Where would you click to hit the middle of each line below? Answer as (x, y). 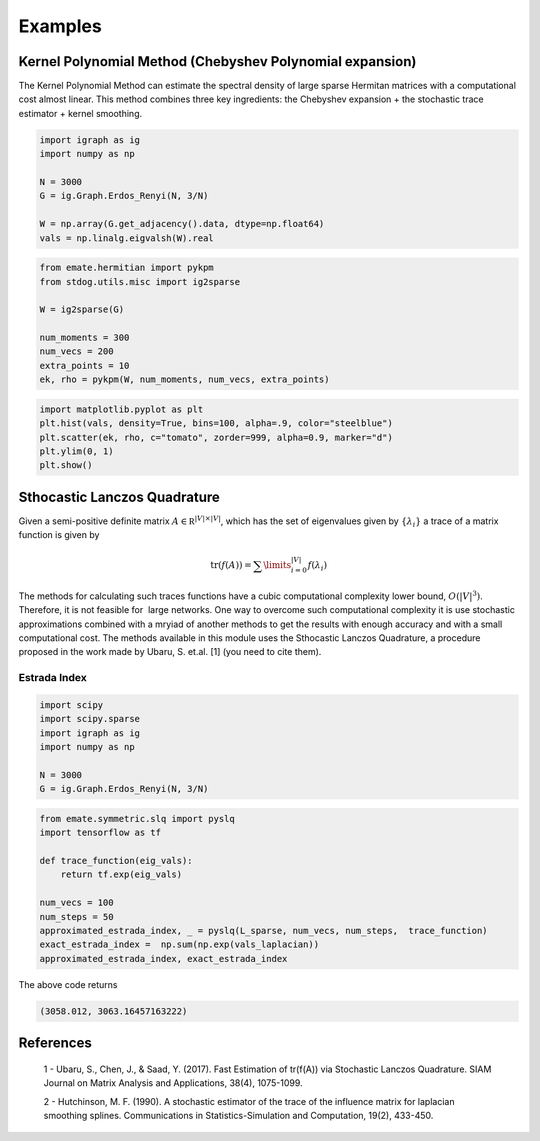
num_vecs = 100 (76, 903)
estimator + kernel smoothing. (80, 113)
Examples (60, 26)
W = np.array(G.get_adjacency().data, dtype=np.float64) (182, 224)
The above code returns (68, 984)
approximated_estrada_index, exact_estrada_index (163, 958)
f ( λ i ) (317, 567)
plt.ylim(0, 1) (76, 451)
